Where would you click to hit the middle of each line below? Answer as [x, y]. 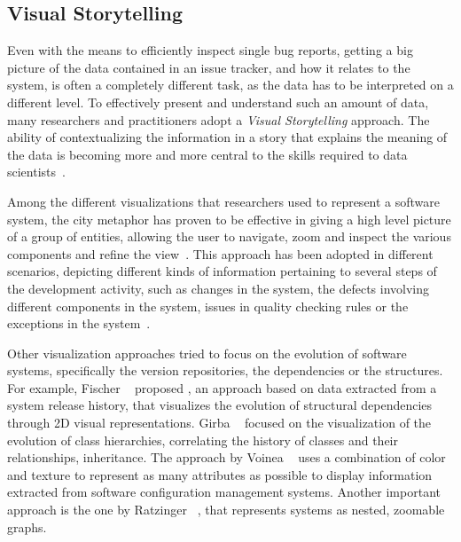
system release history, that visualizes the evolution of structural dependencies [220, 405]
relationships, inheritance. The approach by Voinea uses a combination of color [227, 457]
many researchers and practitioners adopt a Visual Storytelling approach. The [219, 119]
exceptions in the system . [79, 323]
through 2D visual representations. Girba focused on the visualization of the [219, 423]
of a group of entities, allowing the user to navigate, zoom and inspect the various [229, 236]
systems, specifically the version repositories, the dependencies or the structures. [225, 370]
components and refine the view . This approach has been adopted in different [220, 253]
